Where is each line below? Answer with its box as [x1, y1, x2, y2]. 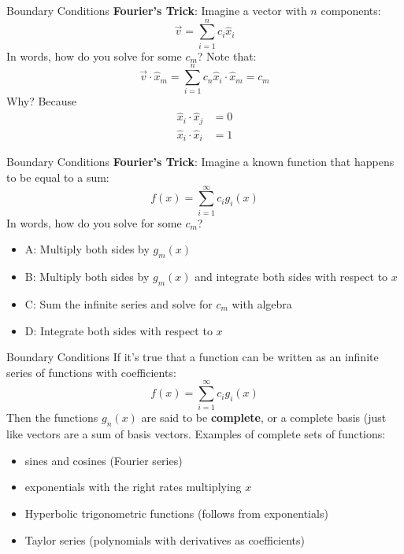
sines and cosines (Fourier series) [24, 452, 183, 468]
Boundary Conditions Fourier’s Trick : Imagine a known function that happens [6, 153, 395, 170]
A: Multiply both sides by [24, 241, 150, 257]
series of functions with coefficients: [6, 364, 176, 380]
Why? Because [6, 93, 77, 109]
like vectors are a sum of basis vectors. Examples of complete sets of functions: [6, 426, 386, 442]
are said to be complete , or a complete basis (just [141, 409, 387, 426]
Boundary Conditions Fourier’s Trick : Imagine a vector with [6, 2, 307, 18]
